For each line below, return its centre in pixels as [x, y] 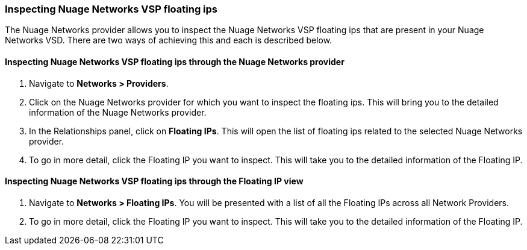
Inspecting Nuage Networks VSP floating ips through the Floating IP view [154, 181]
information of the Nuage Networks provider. [118, 112]
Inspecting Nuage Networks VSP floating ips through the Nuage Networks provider [175, 61]
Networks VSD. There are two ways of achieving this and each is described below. [169, 40]
